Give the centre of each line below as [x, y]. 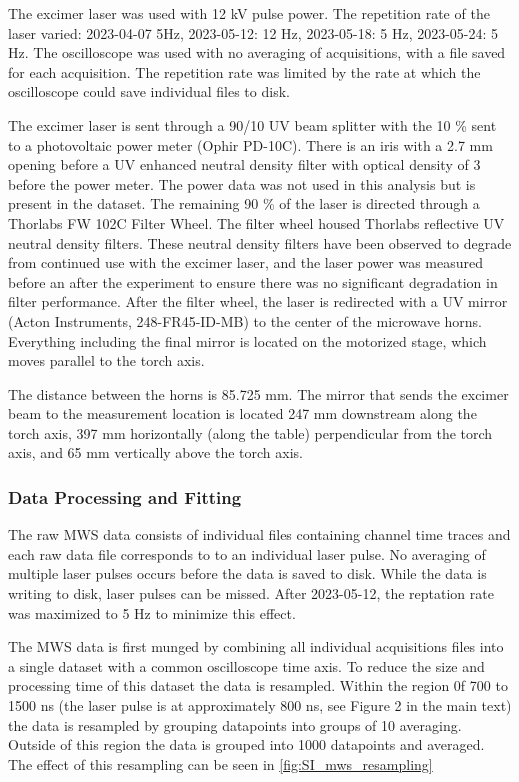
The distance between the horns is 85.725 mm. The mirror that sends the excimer [258, 393]
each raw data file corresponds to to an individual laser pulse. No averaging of [247, 553]
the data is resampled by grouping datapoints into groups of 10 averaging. [235, 724]
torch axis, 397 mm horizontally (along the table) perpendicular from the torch [250, 432]
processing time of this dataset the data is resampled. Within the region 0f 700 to [258, 685]
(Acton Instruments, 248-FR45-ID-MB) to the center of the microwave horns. [245, 320]
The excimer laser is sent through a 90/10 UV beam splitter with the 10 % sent [252, 124]
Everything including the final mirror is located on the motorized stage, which [247, 340]
